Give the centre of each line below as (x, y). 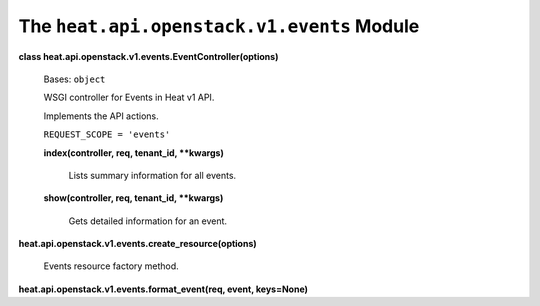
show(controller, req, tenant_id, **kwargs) (133, 198)
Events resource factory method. (111, 266)
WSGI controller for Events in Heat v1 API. (129, 97)
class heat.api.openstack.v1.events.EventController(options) (148, 56)
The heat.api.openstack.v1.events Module (219, 26)
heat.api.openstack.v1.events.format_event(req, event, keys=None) (163, 289)
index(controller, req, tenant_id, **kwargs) (133, 152)
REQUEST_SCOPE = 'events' (107, 134)
